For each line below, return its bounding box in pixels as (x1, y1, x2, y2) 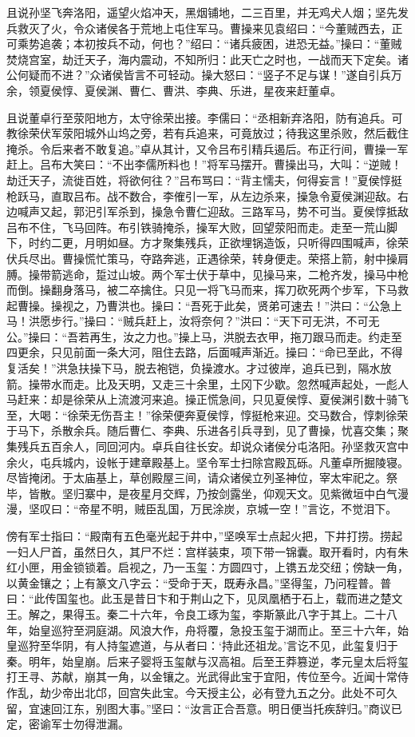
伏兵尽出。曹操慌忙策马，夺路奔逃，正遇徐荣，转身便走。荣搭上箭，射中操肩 (6, 249, 409, 266)
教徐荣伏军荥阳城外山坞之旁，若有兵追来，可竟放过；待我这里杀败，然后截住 (6, 125, 409, 141)
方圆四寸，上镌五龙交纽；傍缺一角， (218, 559, 409, 576)
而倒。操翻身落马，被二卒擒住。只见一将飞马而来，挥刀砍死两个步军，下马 (6, 281, 397, 298)
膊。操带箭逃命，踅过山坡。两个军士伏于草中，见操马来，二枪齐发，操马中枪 (6, 265, 409, 282)
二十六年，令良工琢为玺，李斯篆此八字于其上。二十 (117, 605, 386, 622)
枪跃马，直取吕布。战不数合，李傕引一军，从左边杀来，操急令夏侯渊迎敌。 (6, 187, 397, 204)
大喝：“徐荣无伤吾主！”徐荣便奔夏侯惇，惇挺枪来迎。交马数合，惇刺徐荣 (28, 406, 409, 423)
